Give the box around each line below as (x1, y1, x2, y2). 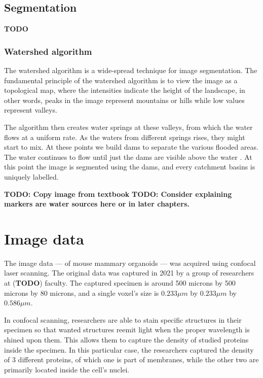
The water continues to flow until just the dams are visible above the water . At (4, 151, 252, 162)
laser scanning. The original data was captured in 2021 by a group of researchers (4, 267, 254, 278)
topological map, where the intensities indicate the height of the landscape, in (4, 85, 245, 95)
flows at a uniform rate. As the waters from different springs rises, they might (4, 131, 245, 142)
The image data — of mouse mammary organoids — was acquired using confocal (4, 257, 256, 268)
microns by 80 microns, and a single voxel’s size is (4, 287, 159, 298)
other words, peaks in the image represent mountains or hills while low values (4, 94, 245, 105)
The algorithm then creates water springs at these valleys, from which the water (4, 121, 253, 132)
